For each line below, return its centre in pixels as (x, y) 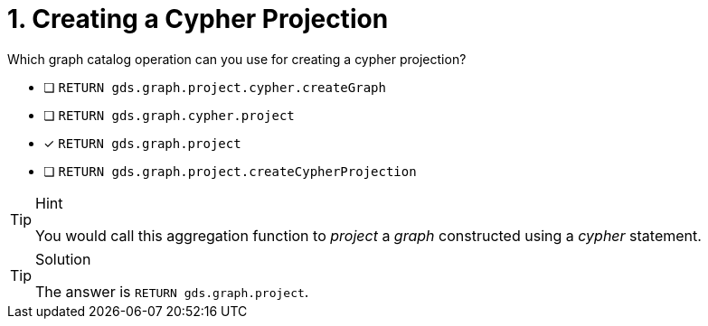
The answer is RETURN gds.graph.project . (172, 291)
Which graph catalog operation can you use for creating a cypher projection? (237, 59)
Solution (63, 259)
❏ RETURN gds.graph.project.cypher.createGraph (215, 87)
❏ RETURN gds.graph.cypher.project (169, 115)
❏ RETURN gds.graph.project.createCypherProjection (230, 171)
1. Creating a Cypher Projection (198, 19)
